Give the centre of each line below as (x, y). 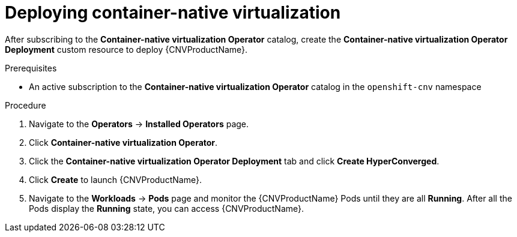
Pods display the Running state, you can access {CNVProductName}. (167, 208)
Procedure (26, 105)
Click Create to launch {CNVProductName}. (115, 179)
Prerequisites (31, 68)
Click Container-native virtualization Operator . (123, 142)
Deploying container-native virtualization (173, 13)
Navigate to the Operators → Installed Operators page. (139, 124)
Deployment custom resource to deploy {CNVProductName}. (126, 49)
